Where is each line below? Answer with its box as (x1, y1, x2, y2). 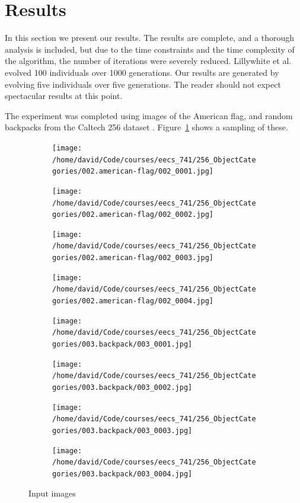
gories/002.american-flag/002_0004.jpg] (52, 297, 214, 306)
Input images (28, 486, 76, 499)
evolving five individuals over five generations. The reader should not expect (5, 78, 281, 90)
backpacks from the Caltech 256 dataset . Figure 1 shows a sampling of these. (5, 121, 288, 133)
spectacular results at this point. (5, 89, 123, 102)
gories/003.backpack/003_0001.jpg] (52, 340, 193, 349)
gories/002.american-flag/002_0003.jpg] (52, 254, 214, 262)
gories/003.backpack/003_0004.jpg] (52, 469, 193, 478)
